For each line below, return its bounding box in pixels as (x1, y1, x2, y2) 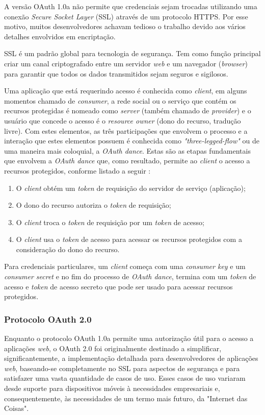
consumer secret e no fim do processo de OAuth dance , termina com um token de (4, 271, 256, 282)
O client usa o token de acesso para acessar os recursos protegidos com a (16, 234, 242, 245)
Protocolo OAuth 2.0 (4, 312, 92, 325)
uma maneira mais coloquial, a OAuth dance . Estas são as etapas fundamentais (4, 145, 251, 156)
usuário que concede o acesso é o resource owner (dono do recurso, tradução (4, 115, 241, 126)
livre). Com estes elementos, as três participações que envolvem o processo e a (4, 125, 248, 136)
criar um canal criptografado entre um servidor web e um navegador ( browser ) (4, 58, 248, 68)
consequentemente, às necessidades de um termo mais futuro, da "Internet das (4, 393, 248, 403)
